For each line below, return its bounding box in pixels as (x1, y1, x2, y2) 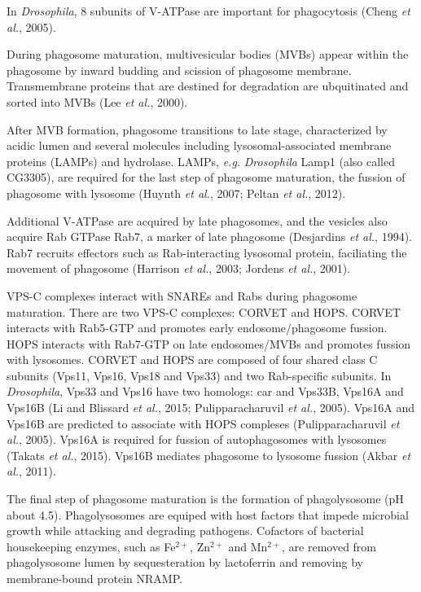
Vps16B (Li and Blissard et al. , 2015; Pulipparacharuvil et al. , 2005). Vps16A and (7, 399, 415, 416)
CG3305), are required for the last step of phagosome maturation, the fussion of (7, 169, 406, 186)
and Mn (228, 537, 268, 555)
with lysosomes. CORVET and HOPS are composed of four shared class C (7, 351, 378, 368)
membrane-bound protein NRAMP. (7, 570, 182, 586)
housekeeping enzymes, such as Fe (7, 537, 176, 555)
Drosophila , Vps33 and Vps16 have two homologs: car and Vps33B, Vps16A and (7, 383, 404, 400)
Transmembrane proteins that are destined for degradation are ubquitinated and (7, 77, 409, 94)
